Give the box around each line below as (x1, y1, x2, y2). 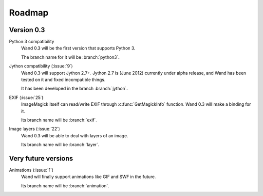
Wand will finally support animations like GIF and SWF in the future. (21, 174, 156, 180)
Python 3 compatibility (9, 39, 55, 45)
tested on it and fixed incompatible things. (21, 77, 106, 82)
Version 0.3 (9, 26, 45, 34)
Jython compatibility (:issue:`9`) (9, 63, 73, 69)
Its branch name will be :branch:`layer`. (21, 142, 100, 147)
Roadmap (9, 7, 49, 18)
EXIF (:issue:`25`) (9, 95, 44, 100)
